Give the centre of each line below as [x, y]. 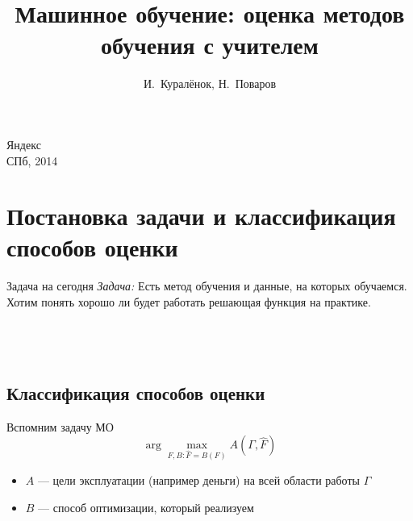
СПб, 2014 [32, 160]
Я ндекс [24, 144]
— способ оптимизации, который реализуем [146, 507]
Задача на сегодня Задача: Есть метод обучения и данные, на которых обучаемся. [207, 286]
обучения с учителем [210, 45]
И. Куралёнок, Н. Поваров [210, 83]
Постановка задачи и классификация [201, 216]
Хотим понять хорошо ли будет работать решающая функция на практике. [189, 302]
